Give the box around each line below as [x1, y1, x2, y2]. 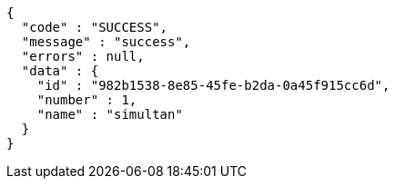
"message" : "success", [21, 34, 191, 49]
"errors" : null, [21, 49, 145, 64]
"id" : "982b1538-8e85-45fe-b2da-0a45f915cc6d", [36, 78, 390, 93]
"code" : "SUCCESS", [21, 20, 168, 34]
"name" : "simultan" [36, 107, 183, 122]
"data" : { [21, 64, 99, 78]
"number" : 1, [36, 93, 137, 107]
